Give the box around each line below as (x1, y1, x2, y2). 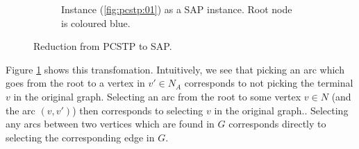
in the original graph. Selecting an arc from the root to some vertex (13, 89, 301, 103)
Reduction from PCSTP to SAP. (33, 39, 172, 53)
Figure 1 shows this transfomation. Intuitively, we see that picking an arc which (6, 62, 344, 76)
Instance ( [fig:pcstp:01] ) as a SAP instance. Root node (61, 2, 292, 16)
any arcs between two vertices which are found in (6, 116, 215, 131)
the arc (6, 103, 35, 117)
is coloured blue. (61, 15, 131, 30)
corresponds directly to (228, 116, 326, 131)
